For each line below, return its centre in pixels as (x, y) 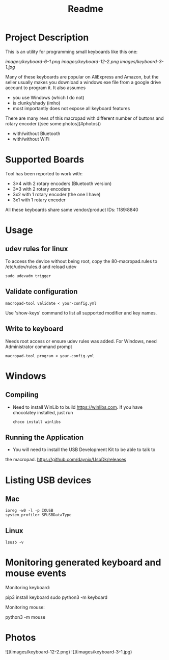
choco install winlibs (37, 422)
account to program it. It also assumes (46, 88)
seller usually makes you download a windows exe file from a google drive (83, 82)
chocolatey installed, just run (43, 412)
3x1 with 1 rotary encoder (39, 200)
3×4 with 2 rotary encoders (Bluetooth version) (62, 183)
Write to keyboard (34, 329)
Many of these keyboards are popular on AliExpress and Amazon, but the (82, 76)
